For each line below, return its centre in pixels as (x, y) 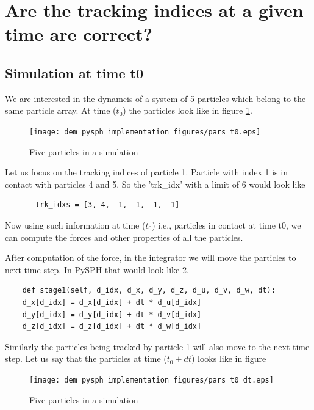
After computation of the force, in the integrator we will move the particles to (151, 258)
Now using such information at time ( (75, 225)
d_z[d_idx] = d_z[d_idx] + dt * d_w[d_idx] (112, 327)
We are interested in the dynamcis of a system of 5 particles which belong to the (155, 98)
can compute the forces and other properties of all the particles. (124, 237)
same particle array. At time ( (61, 110)
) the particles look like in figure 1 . (187, 110)
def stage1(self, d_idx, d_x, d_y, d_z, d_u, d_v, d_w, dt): (149, 291)
